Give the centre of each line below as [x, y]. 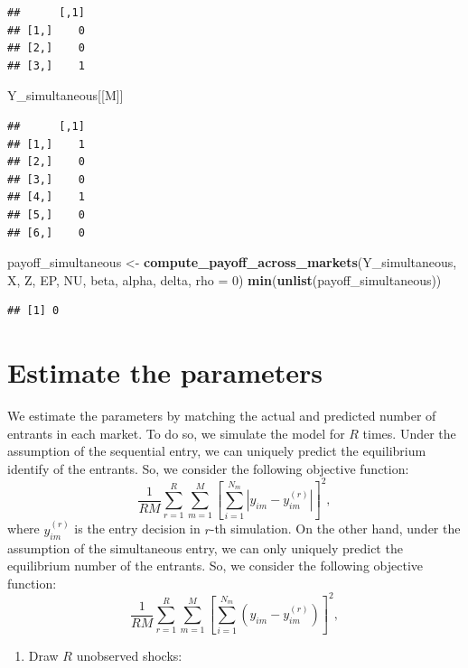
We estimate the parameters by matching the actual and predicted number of [222, 416]
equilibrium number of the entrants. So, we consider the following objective [215, 566]
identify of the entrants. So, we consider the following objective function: [208, 468]
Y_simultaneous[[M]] [66, 95]
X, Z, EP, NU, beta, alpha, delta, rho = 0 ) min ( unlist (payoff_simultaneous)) [225, 279]
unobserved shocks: [129, 656]
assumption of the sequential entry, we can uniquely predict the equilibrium [217, 451]
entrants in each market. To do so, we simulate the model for [176, 433]
